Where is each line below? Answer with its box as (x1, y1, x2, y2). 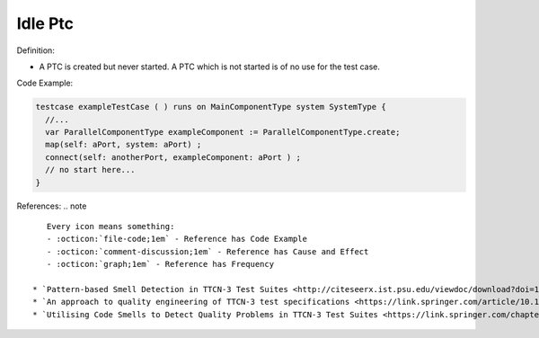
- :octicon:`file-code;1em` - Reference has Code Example (46, 234, 307, 245)
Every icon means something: (46, 221, 175, 232)
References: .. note (16, 200, 87, 211)
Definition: (16, 45, 56, 56)
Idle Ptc (16, 13, 75, 33)
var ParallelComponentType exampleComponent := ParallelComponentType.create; (45, 127, 401, 138)
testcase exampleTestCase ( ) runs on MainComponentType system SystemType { (35, 102, 386, 112)
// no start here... (45, 165, 136, 175)
